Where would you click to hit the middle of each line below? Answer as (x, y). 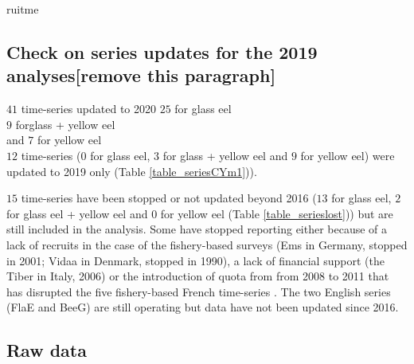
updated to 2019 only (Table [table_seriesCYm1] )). (132, 171)
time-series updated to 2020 (89, 109)
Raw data (47, 350)
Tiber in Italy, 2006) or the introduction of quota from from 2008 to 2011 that (198, 276)
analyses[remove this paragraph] (141, 75)
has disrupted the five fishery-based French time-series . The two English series (199, 291)
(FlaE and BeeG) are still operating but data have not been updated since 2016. (203, 307)
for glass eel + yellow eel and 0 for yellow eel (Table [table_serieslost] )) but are (200, 213)
